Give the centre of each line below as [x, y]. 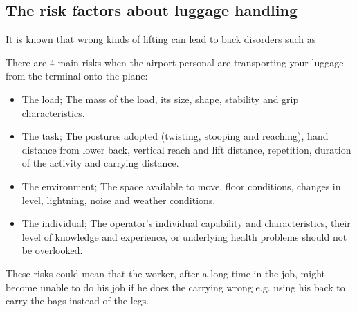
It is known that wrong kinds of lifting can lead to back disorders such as [161, 39]
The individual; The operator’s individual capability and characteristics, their [186, 223]
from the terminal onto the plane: [77, 76]
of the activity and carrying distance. [100, 163]
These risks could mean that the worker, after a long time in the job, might [165, 273]
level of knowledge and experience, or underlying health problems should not [184, 236]
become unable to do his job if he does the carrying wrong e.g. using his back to [175, 287]
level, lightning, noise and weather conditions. [119, 200]
